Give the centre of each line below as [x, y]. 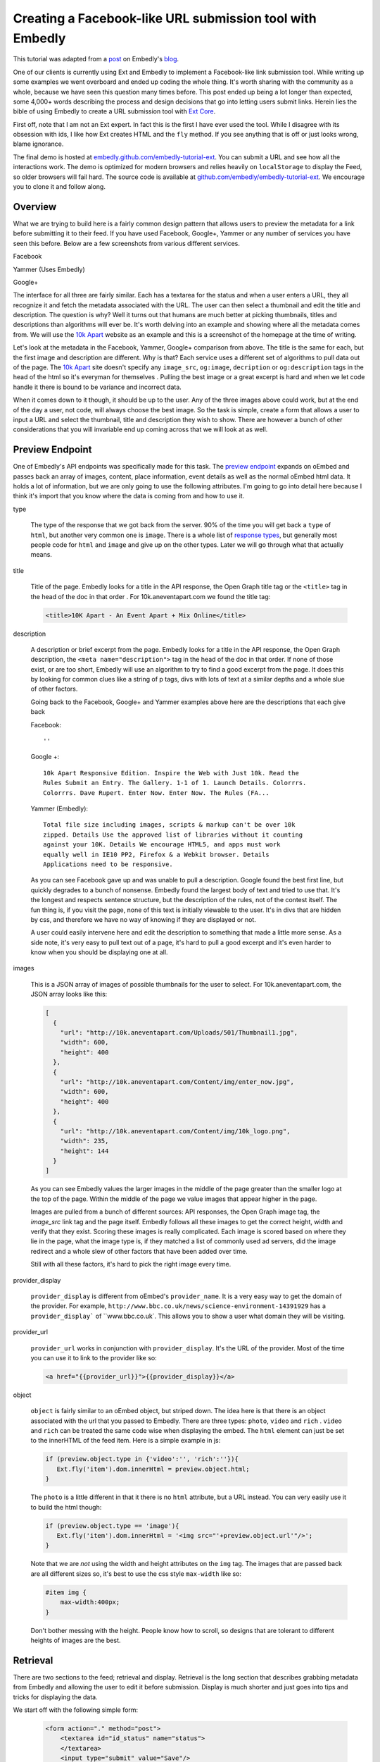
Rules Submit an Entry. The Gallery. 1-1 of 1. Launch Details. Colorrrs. [175, 783]
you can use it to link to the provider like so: [94, 1357]
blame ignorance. [38, 144]
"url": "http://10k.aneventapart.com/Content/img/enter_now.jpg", [177, 1082]
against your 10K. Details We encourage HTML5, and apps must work [162, 845]
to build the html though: [66, 1507]
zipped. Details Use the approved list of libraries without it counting [173, 834]
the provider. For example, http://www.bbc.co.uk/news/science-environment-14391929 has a [178, 1306]
